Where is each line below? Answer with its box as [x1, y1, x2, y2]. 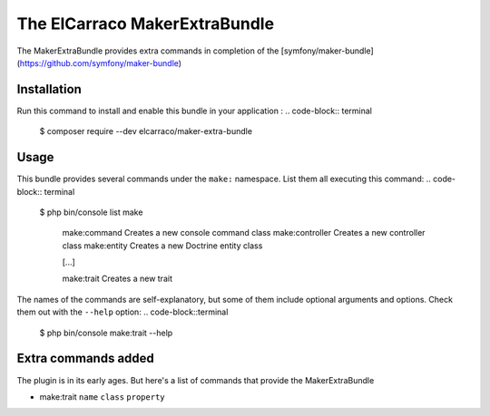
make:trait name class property [39, 391, 165, 402]
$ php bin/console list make [39, 207, 143, 218]
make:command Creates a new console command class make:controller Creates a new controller [62, 227, 426, 238]
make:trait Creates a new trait [62, 273, 172, 285]
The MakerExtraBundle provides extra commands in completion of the [16, 45, 279, 56]
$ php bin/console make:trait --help [39, 327, 173, 338]
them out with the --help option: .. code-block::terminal [16, 306, 229, 317]
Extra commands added [16, 351, 154, 366]
